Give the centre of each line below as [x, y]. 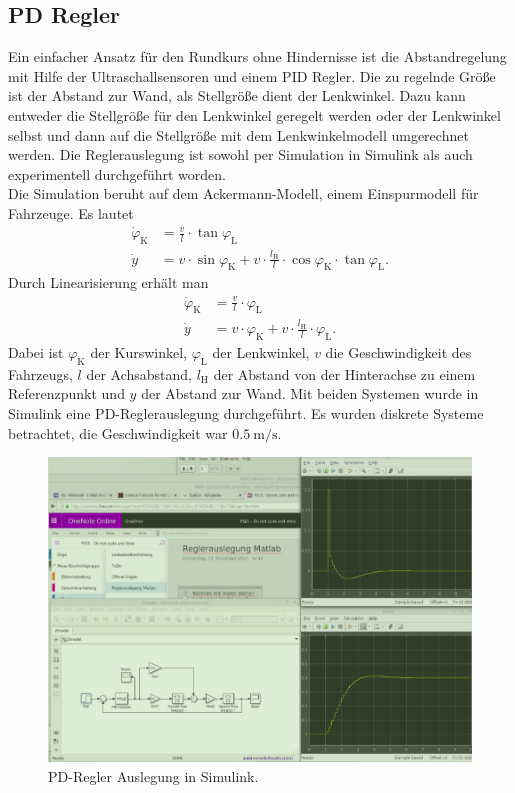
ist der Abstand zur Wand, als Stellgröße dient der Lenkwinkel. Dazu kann [237, 95]
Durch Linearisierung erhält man [108, 282]
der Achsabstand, [139, 373]
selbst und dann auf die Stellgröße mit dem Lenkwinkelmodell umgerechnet [238, 134]
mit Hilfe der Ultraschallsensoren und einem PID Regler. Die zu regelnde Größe [252, 75]
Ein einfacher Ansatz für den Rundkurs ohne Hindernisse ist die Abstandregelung [257, 56]
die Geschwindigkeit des [398, 351]
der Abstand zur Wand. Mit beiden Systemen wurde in [310, 393]
